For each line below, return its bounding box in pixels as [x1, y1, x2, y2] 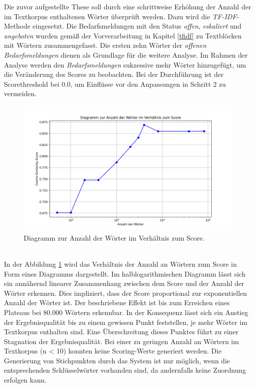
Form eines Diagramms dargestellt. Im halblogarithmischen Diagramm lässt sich [4, 268, 246, 279]
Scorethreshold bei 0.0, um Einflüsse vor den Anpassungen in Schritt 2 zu [4, 78, 226, 89]
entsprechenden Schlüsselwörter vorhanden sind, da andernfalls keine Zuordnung [4, 365, 246, 375]
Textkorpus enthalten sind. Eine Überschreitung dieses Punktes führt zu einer [4, 326, 239, 337]
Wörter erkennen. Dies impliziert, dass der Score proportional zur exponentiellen [4, 287, 247, 298]
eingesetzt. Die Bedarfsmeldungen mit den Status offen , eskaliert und [32, 21, 242, 31]
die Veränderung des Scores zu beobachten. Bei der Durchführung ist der [4, 69, 224, 79]
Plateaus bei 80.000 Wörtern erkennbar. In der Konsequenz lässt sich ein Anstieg [4, 307, 248, 317]
